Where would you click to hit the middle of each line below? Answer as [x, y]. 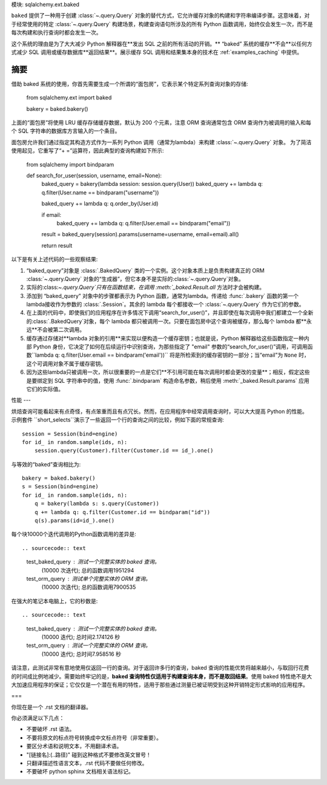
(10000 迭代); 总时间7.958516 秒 [81, 654]
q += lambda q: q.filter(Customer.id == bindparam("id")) [122, 512]
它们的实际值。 [45, 389]
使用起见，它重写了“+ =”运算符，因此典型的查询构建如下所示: [88, 151]
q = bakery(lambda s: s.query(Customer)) [97, 504]
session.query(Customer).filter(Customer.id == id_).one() [124, 451]
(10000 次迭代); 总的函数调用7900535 [89, 587]
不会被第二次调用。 [61, 330]
